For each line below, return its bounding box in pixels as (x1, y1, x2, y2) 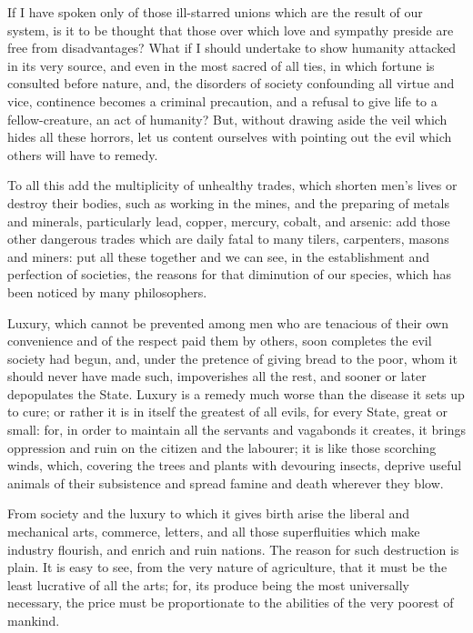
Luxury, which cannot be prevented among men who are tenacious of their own (7, 313, 448, 332)
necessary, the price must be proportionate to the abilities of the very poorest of (7, 593, 454, 612)
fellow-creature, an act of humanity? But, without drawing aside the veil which (7, 109, 448, 128)
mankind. (7, 611, 60, 629)
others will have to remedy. (7, 145, 158, 164)
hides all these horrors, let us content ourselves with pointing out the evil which (7, 127, 452, 146)
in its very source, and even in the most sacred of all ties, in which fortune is (7, 55, 435, 75)
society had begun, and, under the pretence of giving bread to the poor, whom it (7, 348, 458, 367)
